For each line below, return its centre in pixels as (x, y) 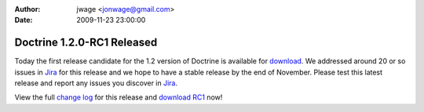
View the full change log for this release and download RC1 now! (119, 97)
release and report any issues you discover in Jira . (96, 83)
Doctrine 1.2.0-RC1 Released (86, 43)
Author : (27, 9)
